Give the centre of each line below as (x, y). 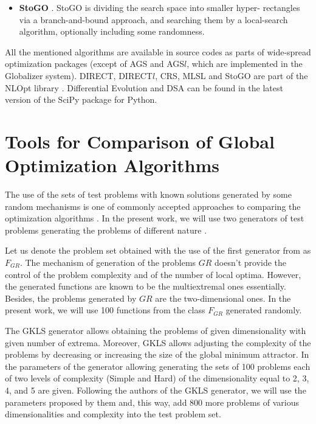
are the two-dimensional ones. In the (223, 298)
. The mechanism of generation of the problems (108, 262)
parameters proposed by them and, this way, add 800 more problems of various (152, 402)
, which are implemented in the (245, 64)
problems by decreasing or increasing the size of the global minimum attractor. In (157, 354)
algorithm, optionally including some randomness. (112, 31)
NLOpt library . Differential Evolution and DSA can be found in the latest (144, 87)
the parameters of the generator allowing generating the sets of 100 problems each (158, 366)
